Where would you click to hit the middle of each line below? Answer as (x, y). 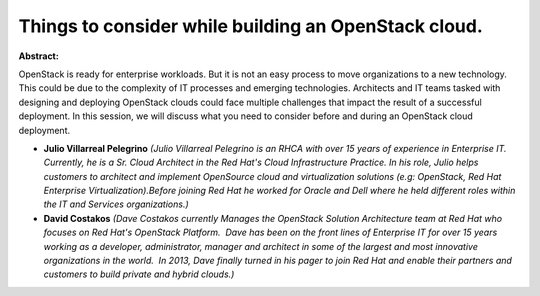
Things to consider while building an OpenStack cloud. (251, 26)
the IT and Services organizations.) (116, 204)
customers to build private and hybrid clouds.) (139, 274)
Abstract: (38, 56)
